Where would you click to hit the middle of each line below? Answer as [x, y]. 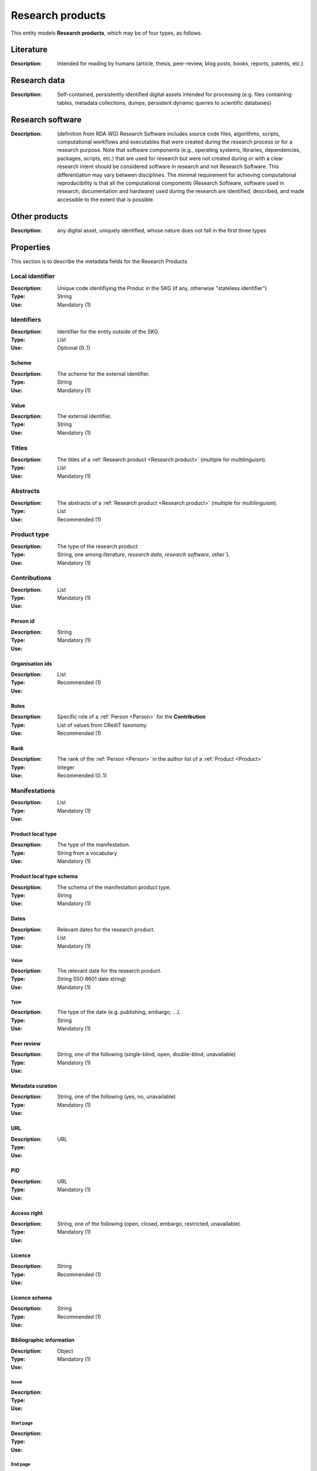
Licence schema [31, 1297]
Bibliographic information [43, 1340]
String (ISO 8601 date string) [92, 979]
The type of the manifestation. [94, 845]
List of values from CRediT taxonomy [102, 725]
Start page [22, 1423]
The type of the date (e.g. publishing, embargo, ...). [119, 1012]
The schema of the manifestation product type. [114, 887]
